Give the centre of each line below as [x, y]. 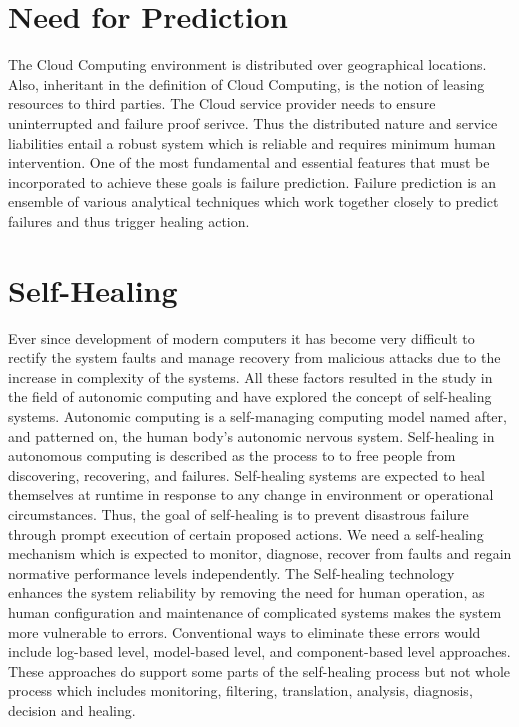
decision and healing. [72, 709]
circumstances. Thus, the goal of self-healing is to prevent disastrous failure [238, 513]
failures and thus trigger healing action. [129, 220]
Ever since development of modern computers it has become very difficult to [241, 337]
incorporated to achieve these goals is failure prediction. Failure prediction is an [252, 181]
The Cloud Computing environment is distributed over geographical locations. [247, 64]
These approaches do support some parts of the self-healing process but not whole [259, 670]
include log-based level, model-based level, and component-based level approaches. [259, 651]
